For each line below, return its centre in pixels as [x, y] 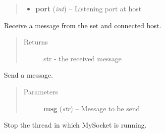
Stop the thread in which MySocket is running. [75, 125]
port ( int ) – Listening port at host [88, 8]
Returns [36, 42]
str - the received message [82, 58]
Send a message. [28, 75]
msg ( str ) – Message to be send [92, 108]
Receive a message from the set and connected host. [83, 25]
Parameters [41, 91]
